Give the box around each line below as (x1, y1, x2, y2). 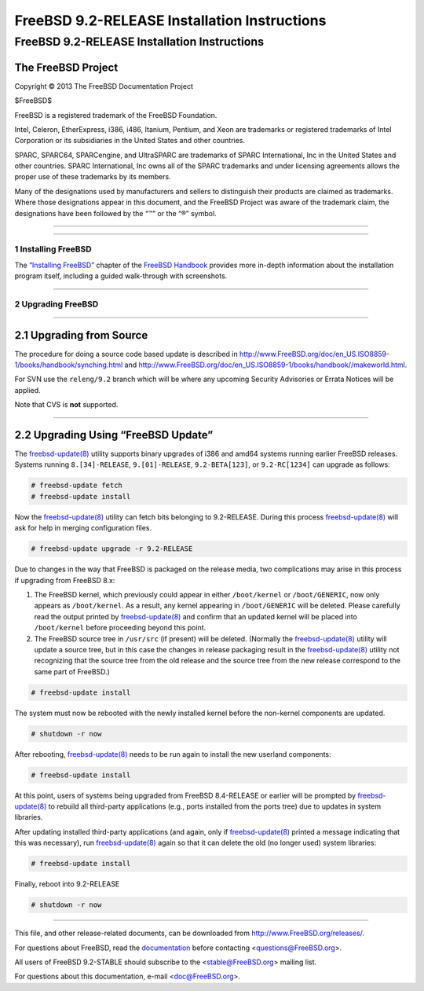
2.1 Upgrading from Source (14, 328, 148, 342)
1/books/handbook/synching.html (14, 360, 123, 369)
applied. (14, 385, 41, 395)
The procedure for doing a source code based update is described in (14, 349, 239, 358)
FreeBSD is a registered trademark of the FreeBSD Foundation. (14, 110, 217, 119)
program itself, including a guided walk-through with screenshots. (14, 271, 228, 281)
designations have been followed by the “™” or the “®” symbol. (14, 208, 217, 218)
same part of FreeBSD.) (34, 666, 110, 676)
